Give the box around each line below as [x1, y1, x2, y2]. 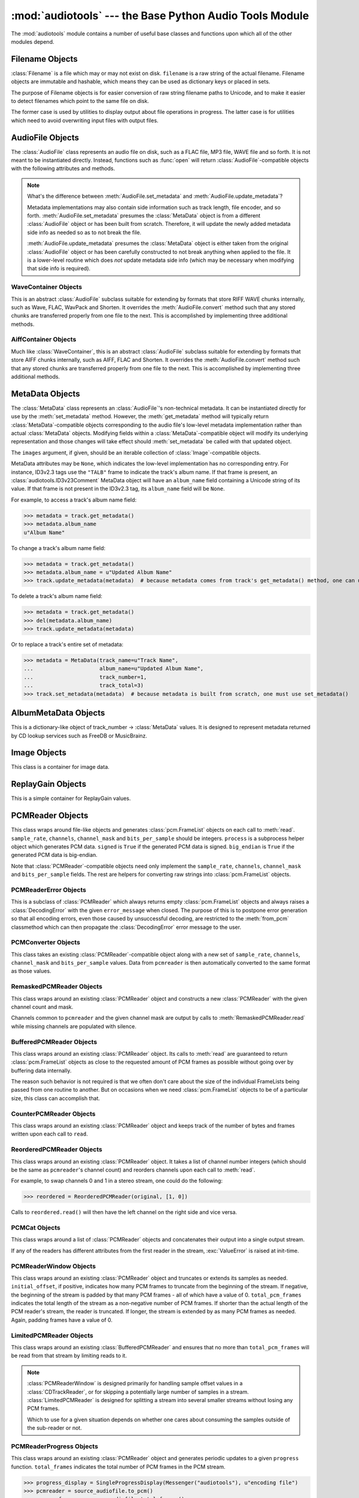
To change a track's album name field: [11, 544, 106, 551]
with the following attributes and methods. [11, 165, 115, 172]
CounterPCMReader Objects [11, 1109, 96, 1118]
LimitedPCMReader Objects [11, 1331, 94, 1339]
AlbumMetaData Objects [11, 708, 105, 718]
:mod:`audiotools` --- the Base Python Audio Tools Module [11, 9, 309, 22]
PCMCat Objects [11, 1224, 61, 1232]
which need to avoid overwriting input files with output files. [11, 117, 159, 124]
